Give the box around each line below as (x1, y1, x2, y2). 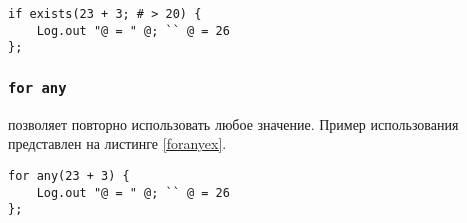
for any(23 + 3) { (8, 168, 130, 183)
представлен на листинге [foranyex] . (8, 133, 227, 154)
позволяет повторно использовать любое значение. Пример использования (8, 113, 459, 134)
